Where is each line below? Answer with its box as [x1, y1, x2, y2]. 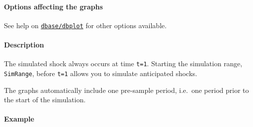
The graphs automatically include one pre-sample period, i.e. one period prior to [4, 85, 249, 95]
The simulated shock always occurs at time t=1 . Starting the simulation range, [4, 58, 243, 69]
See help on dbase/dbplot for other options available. [4, 20, 167, 30]
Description [4, 40, 44, 50]
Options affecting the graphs [4, 1, 103, 11]
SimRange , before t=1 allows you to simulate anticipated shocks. [4, 68, 197, 78]
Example [4, 114, 35, 124]
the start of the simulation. [4, 94, 86, 105]
